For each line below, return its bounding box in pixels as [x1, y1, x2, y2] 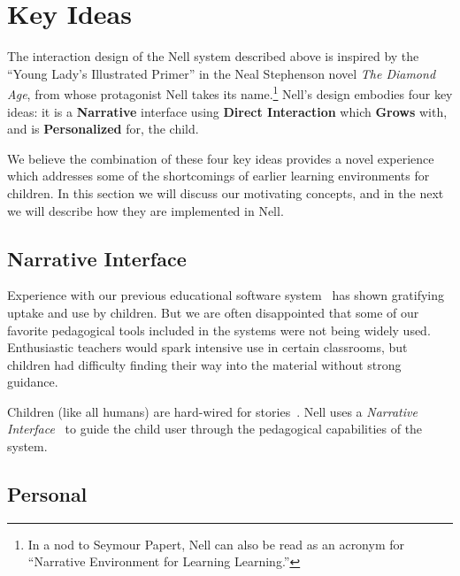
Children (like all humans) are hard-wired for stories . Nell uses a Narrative [7, 402, 418, 420]
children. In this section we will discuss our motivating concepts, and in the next [7, 183, 444, 202]
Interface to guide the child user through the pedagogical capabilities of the [7, 419, 423, 438]
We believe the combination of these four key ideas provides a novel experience [7, 149, 434, 167]
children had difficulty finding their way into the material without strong [7, 355, 402, 373]
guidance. [7, 372, 58, 391]
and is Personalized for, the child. [7, 119, 199, 138]
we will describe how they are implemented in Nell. [7, 201, 284, 219]
